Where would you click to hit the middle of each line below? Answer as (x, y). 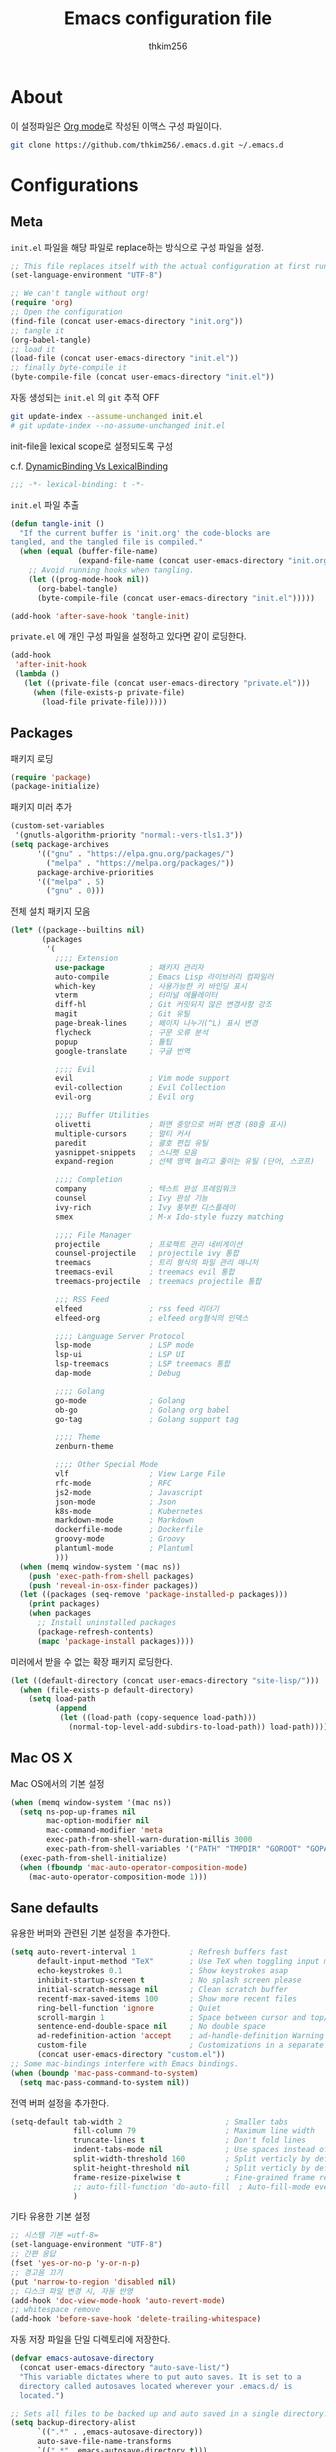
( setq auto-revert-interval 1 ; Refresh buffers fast (149, 1952)
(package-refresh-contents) (95, 1632)
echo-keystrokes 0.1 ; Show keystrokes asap (162, 1971)
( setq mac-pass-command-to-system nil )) (104, 2082)
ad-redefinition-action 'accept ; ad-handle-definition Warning (180, 2036)
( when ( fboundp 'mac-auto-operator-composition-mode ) (133, 1867)
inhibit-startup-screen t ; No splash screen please (169, 1980)
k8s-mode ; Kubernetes (128, 1511)
